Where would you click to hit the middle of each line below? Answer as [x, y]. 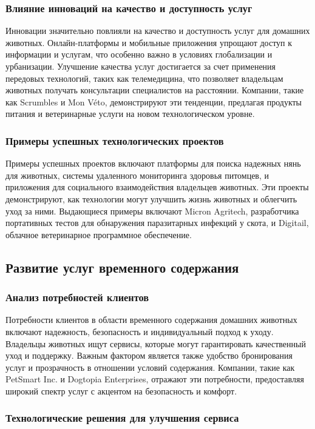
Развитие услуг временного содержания [122, 267]
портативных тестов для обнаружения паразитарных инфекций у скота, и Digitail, [157, 223]
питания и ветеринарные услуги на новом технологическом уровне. [130, 114]
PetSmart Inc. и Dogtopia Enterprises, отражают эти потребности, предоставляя [155, 379]
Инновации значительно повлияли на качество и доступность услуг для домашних [158, 31]
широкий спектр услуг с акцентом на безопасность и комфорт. [121, 391]
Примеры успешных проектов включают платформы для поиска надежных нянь [153, 163]
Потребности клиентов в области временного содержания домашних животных [151, 320]
